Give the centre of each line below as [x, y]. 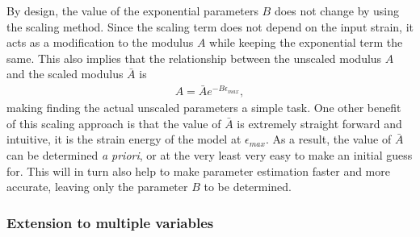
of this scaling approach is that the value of [114, 123]
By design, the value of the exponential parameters [132, 10]
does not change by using [337, 10]
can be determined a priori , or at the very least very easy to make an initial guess [210, 155]
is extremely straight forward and [319, 123]
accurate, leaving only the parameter [97, 187]
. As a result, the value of [328, 139]
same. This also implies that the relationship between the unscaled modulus [194, 58]
